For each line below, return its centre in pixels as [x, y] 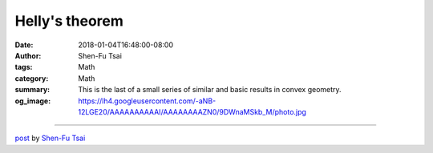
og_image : [33, 101]
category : [32, 78]
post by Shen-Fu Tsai [50, 138]
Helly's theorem [69, 21]
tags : [24, 67]
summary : [32, 90]
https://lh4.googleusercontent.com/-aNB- [147, 101]
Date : [24, 45]
